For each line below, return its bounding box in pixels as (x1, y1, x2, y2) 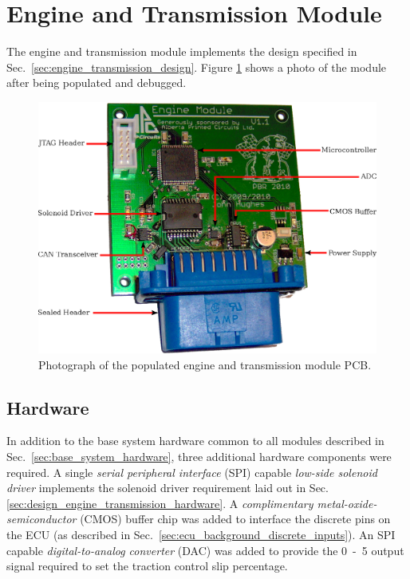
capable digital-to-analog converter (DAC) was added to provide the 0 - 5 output (6, 542, 404, 558)
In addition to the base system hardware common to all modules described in (6, 432, 384, 449)
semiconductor (6, 510, 77, 527)
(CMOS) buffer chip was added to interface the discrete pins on (80, 510, 391, 527)
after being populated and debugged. (6, 74, 187, 91)
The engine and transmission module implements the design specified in (6, 43, 357, 60)
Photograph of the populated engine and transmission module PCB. (38, 356, 372, 372)
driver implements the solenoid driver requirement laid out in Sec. (6, 479, 329, 496)
